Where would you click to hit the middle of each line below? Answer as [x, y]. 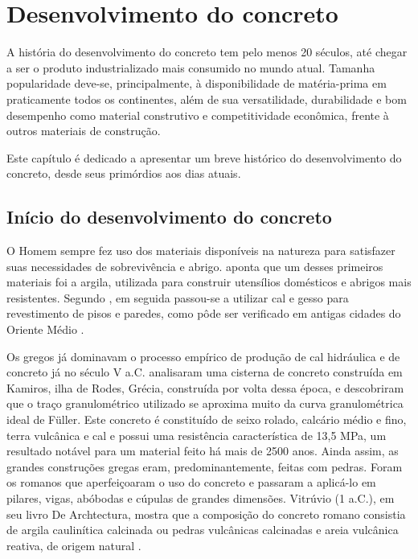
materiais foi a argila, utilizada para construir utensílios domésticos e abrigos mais [209, 282]
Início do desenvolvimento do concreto [169, 217]
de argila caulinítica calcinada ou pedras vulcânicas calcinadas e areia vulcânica [203, 530]
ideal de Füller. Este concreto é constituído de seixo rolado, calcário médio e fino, [207, 419]
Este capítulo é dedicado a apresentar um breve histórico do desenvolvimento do [204, 157]
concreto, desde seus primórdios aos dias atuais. [124, 173]
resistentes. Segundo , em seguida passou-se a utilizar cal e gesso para [178, 297]
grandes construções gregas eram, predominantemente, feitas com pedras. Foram [205, 466]
